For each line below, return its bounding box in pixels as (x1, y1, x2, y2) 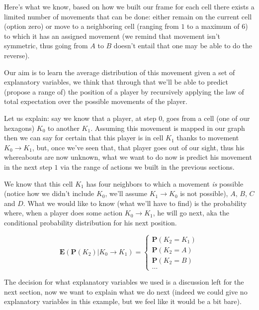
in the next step (4, 161, 52, 172)
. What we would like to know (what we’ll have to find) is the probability (23, 198, 247, 208)
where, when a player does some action (4, 207, 123, 218)
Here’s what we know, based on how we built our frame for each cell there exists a (4, 1, 255, 11)
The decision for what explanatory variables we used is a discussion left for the (4, 277, 244, 287)
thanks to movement (176, 132, 239, 143)
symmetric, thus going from (4, 40, 88, 51)
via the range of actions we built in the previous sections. (60, 161, 235, 172)
